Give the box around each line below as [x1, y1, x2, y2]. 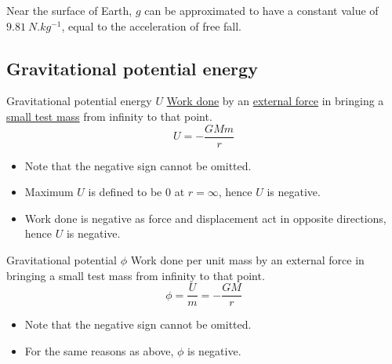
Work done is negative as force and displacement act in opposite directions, [24, 209, 387, 226]
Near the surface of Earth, [6, 2, 132, 18]
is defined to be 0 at [88, 184, 185, 200]
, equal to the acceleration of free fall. [61, 17, 241, 34]
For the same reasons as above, [24, 342, 174, 359]
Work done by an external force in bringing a [166, 93, 384, 109]
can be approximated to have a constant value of [144, 2, 379, 18]
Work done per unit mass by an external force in [130, 252, 365, 268]
